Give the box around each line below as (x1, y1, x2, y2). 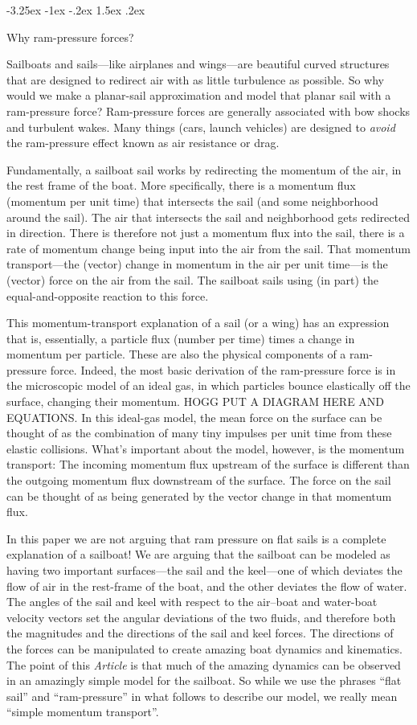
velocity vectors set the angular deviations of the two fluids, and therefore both (6, 608, 396, 625)
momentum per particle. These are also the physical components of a (6, 346, 346, 362)
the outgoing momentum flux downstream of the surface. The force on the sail (6, 472, 391, 489)
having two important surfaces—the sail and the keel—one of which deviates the (6, 562, 403, 578)
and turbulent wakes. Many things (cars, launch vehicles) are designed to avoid (6, 118, 395, 135)
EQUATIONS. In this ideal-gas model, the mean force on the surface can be (6, 408, 382, 425)
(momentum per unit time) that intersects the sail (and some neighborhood (6, 192, 378, 209)
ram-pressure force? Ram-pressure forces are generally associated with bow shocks (6, 102, 411, 119)
